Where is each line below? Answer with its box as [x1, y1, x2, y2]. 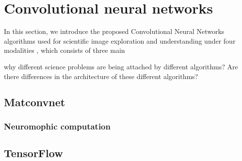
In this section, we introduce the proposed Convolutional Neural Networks [4, 26, 225, 36]
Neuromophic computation [4, 120, 111, 132]
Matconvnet [4, 95, 65, 110]
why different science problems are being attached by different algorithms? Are [4, 61, 238, 71]
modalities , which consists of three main [4, 45, 125, 55]
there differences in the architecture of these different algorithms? [4, 71, 198, 81]
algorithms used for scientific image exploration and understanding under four [4, 35, 236, 46]
